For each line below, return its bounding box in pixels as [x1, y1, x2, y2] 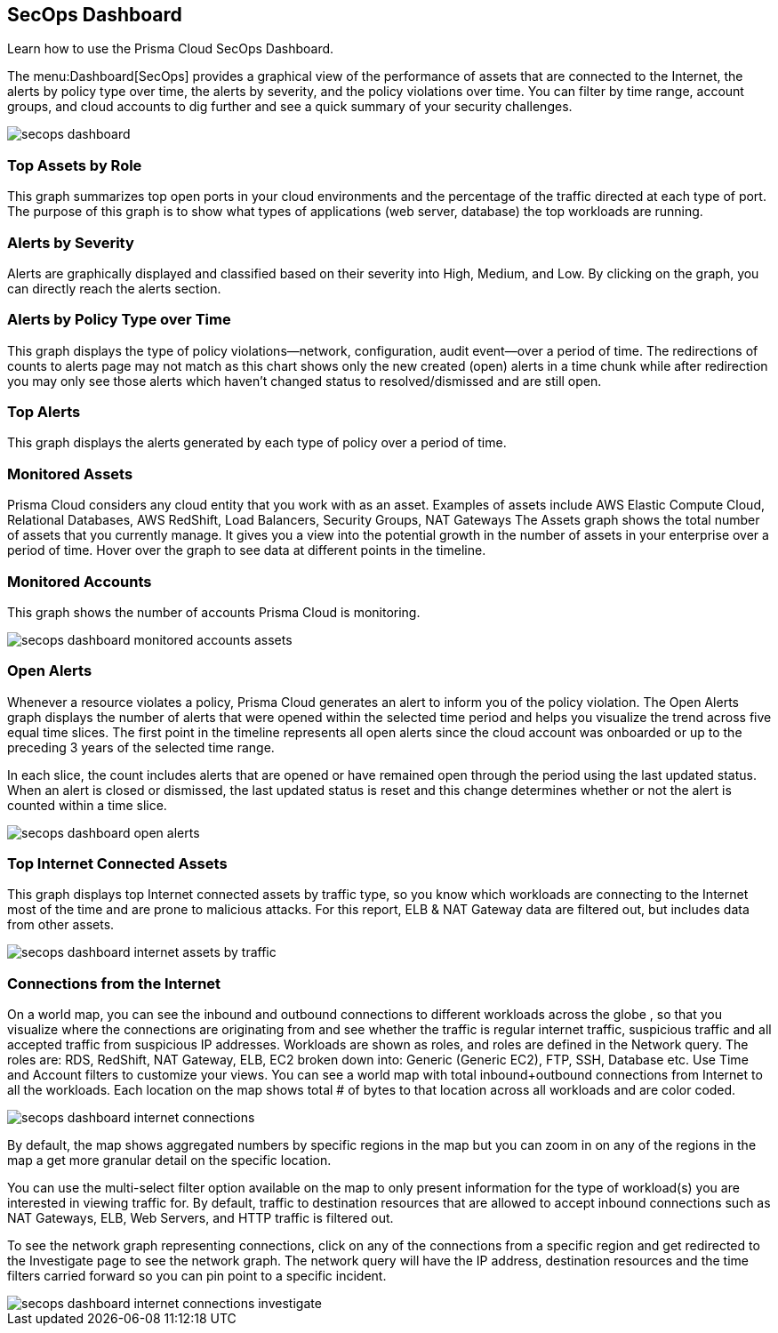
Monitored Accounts [7, 572, 152, 590]
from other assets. [7, 917, 115, 933]
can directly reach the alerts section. [7, 280, 221, 296]
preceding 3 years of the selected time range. [7, 739, 275, 755]
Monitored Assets [7, 464, 133, 483]
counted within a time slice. [7, 797, 167, 813]
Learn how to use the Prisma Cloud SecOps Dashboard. [7, 41, 334, 57]
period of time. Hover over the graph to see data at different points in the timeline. [7, 542, 486, 558]
